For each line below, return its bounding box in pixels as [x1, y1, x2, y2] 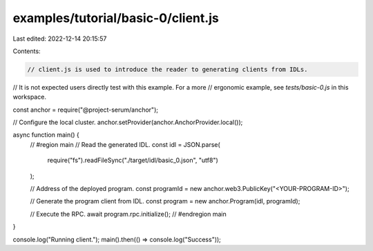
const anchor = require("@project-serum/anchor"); [12, 106, 159, 114]
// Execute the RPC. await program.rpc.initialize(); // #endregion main [30, 210, 227, 218]
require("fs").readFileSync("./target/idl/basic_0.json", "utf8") [47, 156, 219, 165]
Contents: [12, 47, 41, 55]
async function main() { [12, 131, 79, 139]
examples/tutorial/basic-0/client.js [12, 10, 219, 26]
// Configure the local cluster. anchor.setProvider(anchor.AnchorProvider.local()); [12, 118, 243, 127]
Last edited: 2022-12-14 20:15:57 [12, 34, 107, 43]
